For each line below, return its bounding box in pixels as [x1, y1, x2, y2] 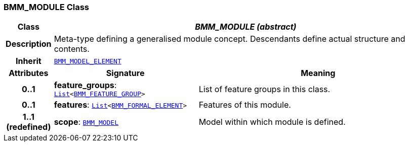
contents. [54, 44, 90, 54]
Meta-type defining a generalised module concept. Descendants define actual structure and [54, 34, 405, 44]
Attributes [9, 68, 49, 79]
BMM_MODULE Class [4, 2, 89, 12]
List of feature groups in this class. [198, 84, 331, 94]
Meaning [301, 68, 336, 79]
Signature [106, 68, 145, 79]
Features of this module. [198, 100, 291, 110]
